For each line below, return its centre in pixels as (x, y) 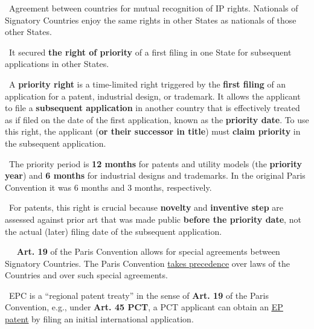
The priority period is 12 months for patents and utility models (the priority (155, 163)
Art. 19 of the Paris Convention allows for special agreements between (148, 251)
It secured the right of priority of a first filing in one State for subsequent (150, 52)
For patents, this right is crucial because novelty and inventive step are (146, 207)
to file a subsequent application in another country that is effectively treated (152, 108)
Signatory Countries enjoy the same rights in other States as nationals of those (151, 20)
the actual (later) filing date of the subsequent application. (114, 231)
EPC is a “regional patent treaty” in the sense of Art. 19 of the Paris (139, 295)
